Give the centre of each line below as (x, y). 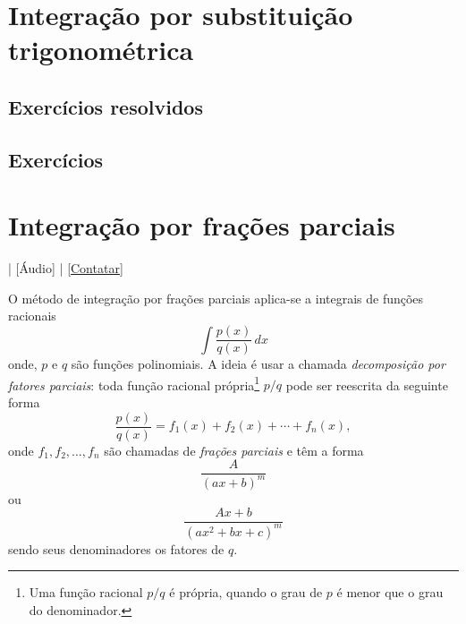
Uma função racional (86, 592)
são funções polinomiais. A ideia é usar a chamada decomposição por (258, 364)
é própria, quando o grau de (246, 592)
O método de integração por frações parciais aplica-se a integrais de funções (216, 298)
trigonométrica (101, 50)
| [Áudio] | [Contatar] (66, 268)
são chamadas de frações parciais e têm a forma (234, 450)
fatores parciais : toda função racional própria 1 (134, 383)
